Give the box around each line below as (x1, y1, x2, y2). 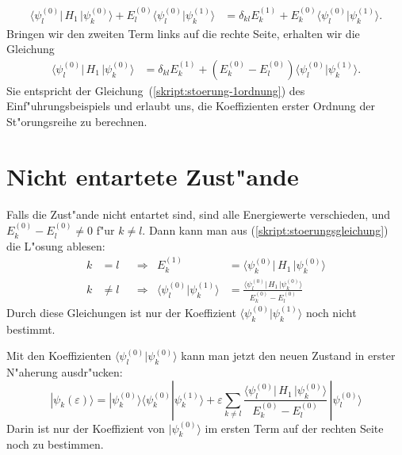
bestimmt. (6, 320, 56, 337)
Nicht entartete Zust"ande (6, 159, 299, 192)
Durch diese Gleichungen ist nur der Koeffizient (6, 304, 236, 320)
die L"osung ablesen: (6, 237, 105, 254)
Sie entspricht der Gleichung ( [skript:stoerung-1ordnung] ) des (6, 82, 305, 98)
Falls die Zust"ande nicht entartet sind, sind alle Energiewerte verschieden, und (6, 205, 391, 222)
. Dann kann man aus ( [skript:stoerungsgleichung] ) (142, 222, 389, 239)
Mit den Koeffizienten (6, 347, 112, 364)
